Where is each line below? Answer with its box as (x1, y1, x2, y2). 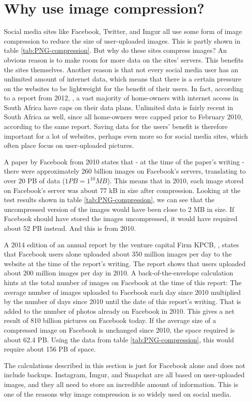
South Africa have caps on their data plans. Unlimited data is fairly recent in (4, 102, 233, 112)
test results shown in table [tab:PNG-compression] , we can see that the (4, 194, 215, 205)
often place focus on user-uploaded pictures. (4, 140, 134, 150)
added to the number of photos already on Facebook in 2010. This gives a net (4, 306, 235, 316)
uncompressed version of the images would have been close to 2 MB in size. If (4, 204, 235, 214)
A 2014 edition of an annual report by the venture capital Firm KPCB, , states (4, 239, 239, 249)
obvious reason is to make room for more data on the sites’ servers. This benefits (4, 54, 244, 64)
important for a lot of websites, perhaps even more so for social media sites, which (4, 130, 248, 141)
